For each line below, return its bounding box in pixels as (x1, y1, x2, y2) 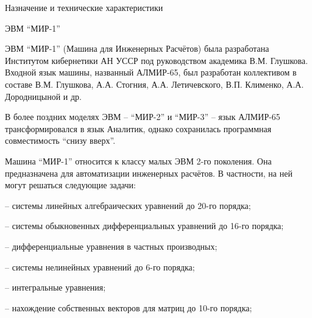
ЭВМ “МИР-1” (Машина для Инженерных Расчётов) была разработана (5, 42, 269, 55)
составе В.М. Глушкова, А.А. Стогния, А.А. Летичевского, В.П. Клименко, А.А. (5, 77, 304, 90)
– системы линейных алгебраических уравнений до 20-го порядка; (5, 199, 251, 211)
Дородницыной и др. (5, 90, 82, 102)
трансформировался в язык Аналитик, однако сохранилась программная (5, 122, 272, 135)
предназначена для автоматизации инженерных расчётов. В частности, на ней (5, 166, 292, 179)
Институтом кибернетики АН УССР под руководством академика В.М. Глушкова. (5, 54, 308, 66)
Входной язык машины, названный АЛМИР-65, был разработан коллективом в (5, 66, 297, 79)
